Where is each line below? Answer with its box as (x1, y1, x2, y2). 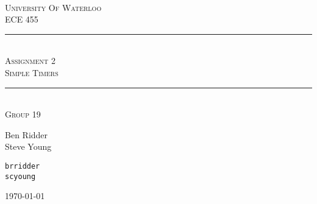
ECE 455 (5, 13, 38, 26)
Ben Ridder (5, 128, 48, 141)
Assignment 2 (5, 54, 55, 67)
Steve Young (5, 140, 52, 153)
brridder (5, 161, 40, 171)
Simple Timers (5, 66, 59, 79)
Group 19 (5, 108, 41, 121)
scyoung (5, 172, 36, 181)
